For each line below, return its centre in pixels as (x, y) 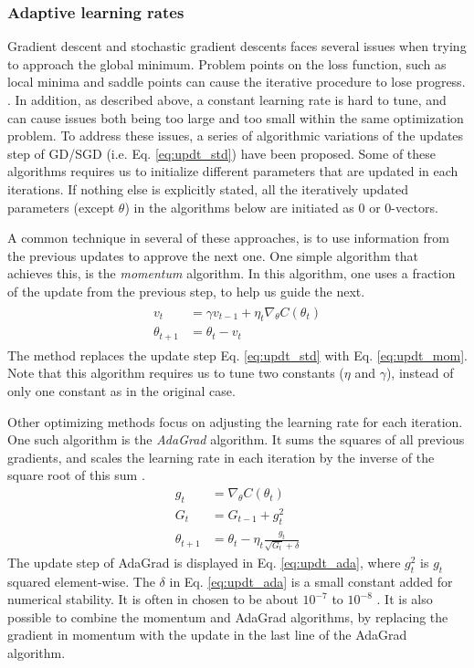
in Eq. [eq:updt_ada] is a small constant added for (311, 581)
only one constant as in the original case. (121, 391)
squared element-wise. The (81, 581)
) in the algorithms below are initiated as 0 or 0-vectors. (281, 207)
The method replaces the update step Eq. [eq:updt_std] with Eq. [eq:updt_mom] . (237, 355)
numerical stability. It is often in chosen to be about (153, 599)
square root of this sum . (76, 475)
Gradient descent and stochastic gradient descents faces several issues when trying (237, 46)
